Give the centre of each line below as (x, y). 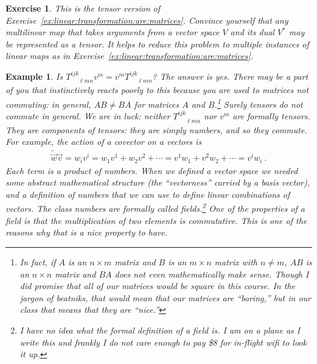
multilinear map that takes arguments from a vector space (113, 32)
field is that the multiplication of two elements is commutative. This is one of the (156, 220)
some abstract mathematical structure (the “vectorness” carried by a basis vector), (158, 182)
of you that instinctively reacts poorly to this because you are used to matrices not (157, 90)
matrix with (236, 261)
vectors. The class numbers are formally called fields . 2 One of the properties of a (155, 208)
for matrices (157, 104)
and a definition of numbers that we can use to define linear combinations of (148, 194)
